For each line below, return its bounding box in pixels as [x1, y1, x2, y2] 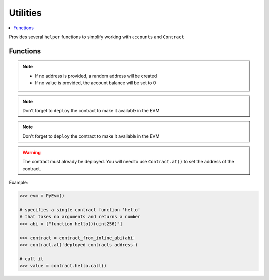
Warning [22, 150, 41, 156]
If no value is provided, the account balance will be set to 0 [35, 80, 156, 86]
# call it [19, 256, 44, 262]
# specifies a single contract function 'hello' [19, 207, 141, 213]
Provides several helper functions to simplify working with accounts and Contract [9, 34, 184, 40]
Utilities [9, 7, 42, 18]
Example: [9, 180, 28, 186]
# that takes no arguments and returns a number [19, 214, 141, 220]
